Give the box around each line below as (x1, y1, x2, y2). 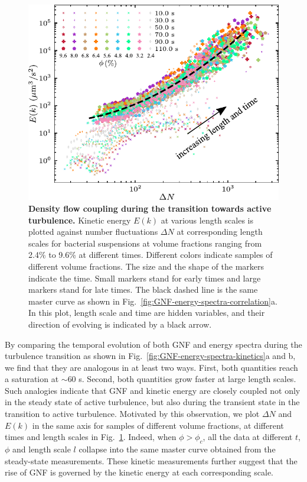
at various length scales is (161, 213, 253, 226)
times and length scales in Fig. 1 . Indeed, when (5, 431, 177, 443)
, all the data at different (203, 431, 293, 443)
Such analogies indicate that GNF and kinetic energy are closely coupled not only (5, 384, 301, 396)
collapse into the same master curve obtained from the (79, 443, 276, 455)
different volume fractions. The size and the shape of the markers (28, 260, 264, 272)
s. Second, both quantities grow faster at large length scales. (79, 373, 296, 385)
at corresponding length (177, 225, 263, 238)
